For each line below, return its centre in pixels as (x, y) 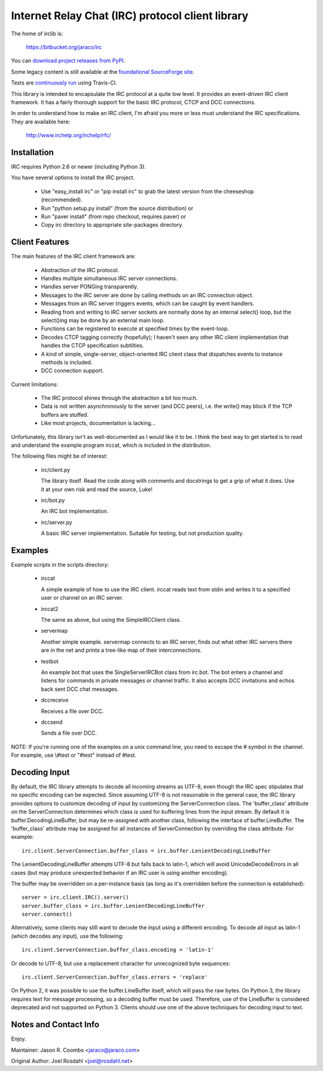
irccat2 (50, 609)
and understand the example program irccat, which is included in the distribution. (111, 445)
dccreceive (55, 700)
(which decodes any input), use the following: (67, 936)
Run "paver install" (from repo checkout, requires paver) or (114, 216)
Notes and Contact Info (55, 1025)
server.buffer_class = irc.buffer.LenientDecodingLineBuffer (113, 906)
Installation (32, 152)
